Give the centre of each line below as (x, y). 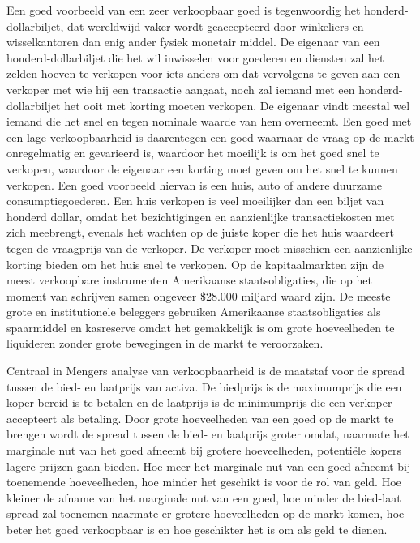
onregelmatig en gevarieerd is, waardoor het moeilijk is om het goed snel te (193, 153)
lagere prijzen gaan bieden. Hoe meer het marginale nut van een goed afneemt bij (209, 466)
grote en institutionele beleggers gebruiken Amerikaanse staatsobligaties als (194, 312)
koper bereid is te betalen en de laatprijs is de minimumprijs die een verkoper (199, 402)
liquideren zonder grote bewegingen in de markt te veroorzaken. (165, 343)
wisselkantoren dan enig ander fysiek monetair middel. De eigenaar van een (193, 42)
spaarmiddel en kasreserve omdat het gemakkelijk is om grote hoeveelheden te (201, 327)
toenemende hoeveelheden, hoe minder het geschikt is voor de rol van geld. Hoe (204, 482)
